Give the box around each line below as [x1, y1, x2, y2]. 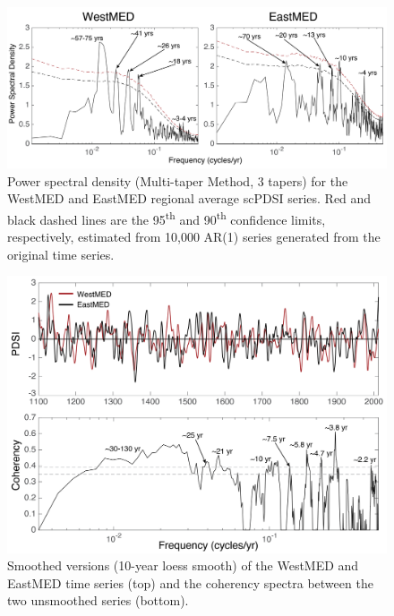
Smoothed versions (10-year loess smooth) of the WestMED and [7, 556, 359, 575]
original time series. [7, 244, 115, 263]
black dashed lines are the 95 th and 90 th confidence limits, [7, 207, 326, 228]
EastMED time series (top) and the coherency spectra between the [7, 573, 373, 592]
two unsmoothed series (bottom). [7, 591, 189, 610]
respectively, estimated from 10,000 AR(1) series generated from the [7, 227, 381, 246]
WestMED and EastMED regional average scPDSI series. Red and [7, 189, 372, 208]
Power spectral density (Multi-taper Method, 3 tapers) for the [7, 171, 348, 190]
